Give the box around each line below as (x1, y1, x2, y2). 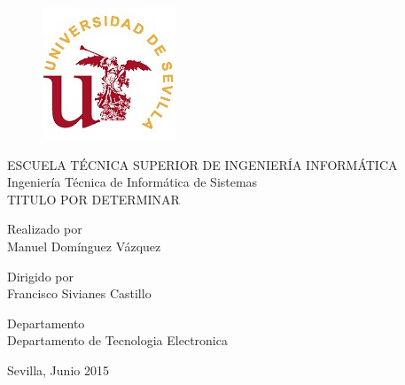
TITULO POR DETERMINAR (7, 189, 180, 208)
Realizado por (7, 219, 82, 238)
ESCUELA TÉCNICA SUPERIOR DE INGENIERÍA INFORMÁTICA (7, 155, 398, 173)
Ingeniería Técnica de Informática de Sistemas (7, 173, 258, 191)
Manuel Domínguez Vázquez (7, 236, 161, 255)
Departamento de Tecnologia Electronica (7, 331, 228, 350)
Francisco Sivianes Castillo (7, 284, 152, 303)
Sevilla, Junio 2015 (7, 360, 109, 379)
